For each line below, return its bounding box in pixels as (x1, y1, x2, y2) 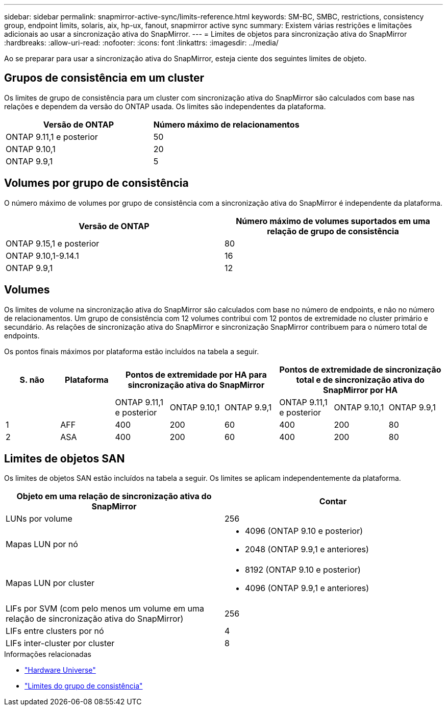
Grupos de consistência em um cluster (4, 71, 205, 85)
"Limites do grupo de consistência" (24, 681, 143, 691)
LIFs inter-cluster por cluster (6, 638, 115, 649)
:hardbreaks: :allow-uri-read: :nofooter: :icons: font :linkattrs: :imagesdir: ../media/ (4, 38, 279, 47)
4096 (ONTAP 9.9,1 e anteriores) (245, 583, 369, 594)
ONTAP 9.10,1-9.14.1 (6, 250, 79, 261)
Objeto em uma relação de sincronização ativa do (16, 491, 212, 502)
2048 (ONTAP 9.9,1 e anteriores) (245, 544, 369, 555)
